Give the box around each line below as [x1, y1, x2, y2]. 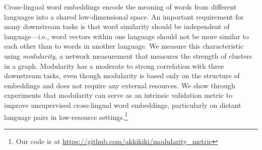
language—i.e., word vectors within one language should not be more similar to [4, 31, 249, 41]
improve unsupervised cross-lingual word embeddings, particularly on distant [4, 99, 241, 110]
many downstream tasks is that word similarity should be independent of [4, 21, 230, 32]
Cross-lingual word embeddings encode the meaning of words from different [4, 2, 237, 12]
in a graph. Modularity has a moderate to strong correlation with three [4, 60, 224, 71]
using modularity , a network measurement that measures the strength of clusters [4, 50, 252, 61]
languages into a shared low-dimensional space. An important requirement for [4, 11, 244, 22]
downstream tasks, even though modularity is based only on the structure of [4, 70, 240, 81]
